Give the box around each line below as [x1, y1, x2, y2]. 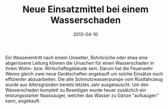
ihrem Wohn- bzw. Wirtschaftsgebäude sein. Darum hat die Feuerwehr [5, 65, 153, 71]
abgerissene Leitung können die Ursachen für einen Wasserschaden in [5, 60, 154, 66]
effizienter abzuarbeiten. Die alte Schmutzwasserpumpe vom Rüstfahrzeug [5, 76, 163, 82]
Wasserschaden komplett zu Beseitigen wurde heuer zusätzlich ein [5, 87, 146, 93]
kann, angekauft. [5, 98, 41, 104]
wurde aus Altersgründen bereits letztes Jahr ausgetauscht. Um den [5, 81, 149, 88]
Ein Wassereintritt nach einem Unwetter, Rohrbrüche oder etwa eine [5, 54, 148, 61]
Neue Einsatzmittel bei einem [22, 4, 149, 15]
